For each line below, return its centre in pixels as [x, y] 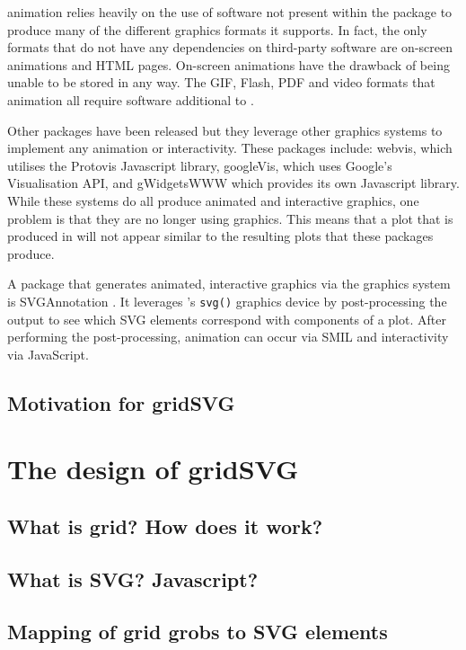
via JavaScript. [48, 354]
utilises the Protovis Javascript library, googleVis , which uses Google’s [200, 165]
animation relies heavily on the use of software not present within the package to [230, 12]
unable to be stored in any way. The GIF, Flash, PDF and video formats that [221, 82]
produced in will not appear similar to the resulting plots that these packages [220, 236]
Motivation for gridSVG [121, 402]
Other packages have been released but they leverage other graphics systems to [225, 130]
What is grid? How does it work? [165, 525]
